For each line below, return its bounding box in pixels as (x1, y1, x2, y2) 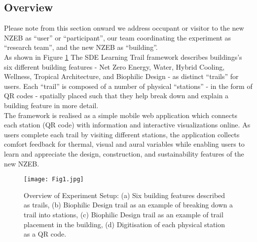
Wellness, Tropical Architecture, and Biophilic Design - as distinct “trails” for (4, 71, 239, 81)
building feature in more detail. (4, 100, 99, 110)
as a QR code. (24, 229, 67, 239)
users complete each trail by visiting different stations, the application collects (4, 129, 240, 139)
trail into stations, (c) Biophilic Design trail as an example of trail (24, 209, 223, 219)
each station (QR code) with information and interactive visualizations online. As (4, 120, 251, 130)
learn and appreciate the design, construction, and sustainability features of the (4, 148, 244, 159)
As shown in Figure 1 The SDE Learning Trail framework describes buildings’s (4, 51, 242, 62)
